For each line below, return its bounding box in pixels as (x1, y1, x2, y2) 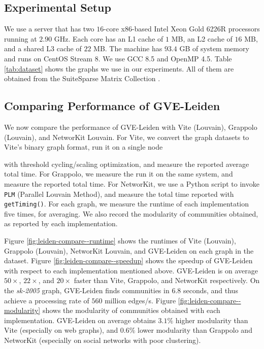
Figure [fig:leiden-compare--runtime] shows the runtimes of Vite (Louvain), (4, 235, 236, 246)
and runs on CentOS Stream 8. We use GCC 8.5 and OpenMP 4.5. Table (4, 53, 232, 63)
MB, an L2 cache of (171, 33, 233, 44)
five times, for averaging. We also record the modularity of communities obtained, (4, 208, 258, 219)
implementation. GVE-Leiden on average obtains (4, 315, 156, 325)
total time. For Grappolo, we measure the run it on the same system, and (4, 168, 233, 179)
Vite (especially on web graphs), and (4, 325, 118, 335)
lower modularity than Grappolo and (138, 325, 252, 335)
